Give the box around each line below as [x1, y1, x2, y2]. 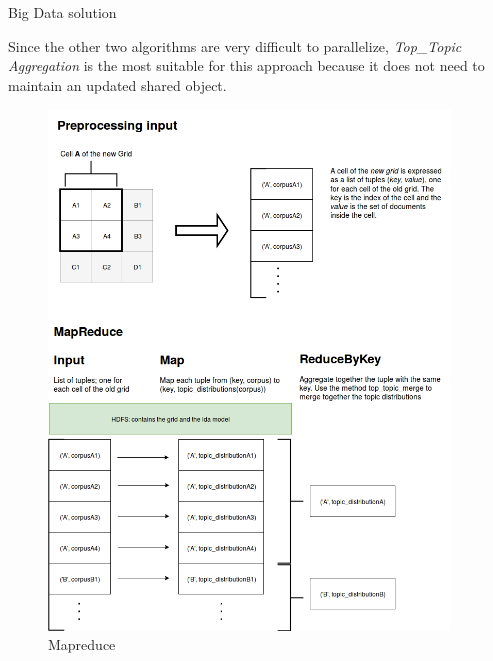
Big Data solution [8, 2, 117, 22]
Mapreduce [48, 634, 116, 655]
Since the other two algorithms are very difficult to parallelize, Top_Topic [8, 35, 462, 56]
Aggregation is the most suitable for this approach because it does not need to [8, 55, 485, 76]
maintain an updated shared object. [8, 74, 227, 95]
